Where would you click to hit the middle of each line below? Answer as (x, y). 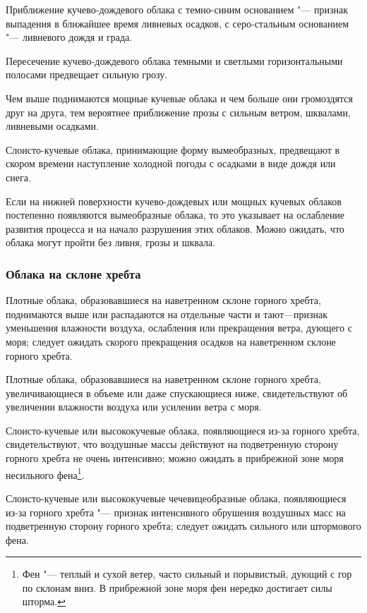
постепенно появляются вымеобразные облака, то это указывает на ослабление (175, 215)
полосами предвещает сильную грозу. (87, 74)
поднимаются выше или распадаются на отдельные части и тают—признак (167, 314)
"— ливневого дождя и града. (69, 37)
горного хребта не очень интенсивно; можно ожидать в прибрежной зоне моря (175, 458)
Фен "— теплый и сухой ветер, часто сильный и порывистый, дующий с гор (187, 574)
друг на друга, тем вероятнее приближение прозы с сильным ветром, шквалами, (178, 112)
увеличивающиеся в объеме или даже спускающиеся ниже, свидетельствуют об (177, 393)
